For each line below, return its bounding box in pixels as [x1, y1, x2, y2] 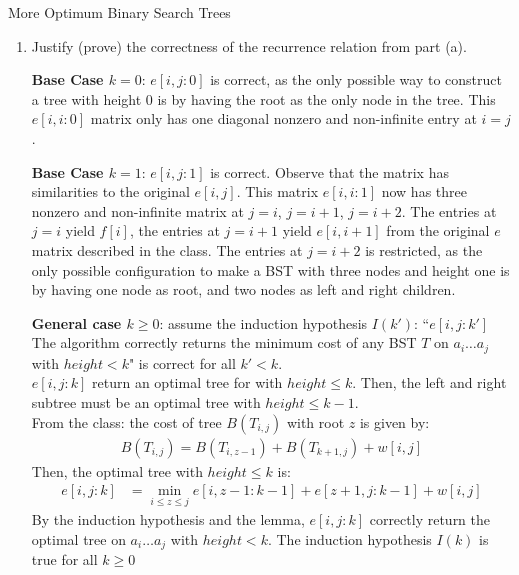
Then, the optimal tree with [31, 460, 203, 481]
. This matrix [236, 181, 319, 202]
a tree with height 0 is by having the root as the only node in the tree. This [31, 88, 496, 109]
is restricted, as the [365, 239, 483, 260]
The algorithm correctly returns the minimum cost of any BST [31, 332, 417, 353]
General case [31, 312, 122, 333]
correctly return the [369, 509, 491, 530]
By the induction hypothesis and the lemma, [31, 509, 305, 530]
